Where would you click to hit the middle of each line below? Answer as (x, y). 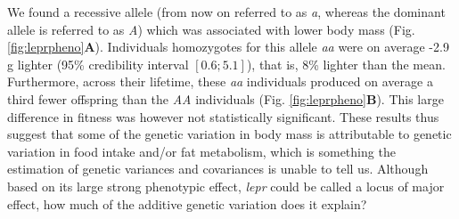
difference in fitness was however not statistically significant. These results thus (223, 116)
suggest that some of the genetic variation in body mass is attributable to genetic (229, 134)
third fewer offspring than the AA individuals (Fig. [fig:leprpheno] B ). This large (225, 98)
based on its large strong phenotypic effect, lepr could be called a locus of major (226, 186)
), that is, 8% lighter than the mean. (346, 64)
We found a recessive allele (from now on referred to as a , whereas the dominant (226, 12)
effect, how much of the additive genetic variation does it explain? (187, 203)
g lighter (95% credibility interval (98, 64)
